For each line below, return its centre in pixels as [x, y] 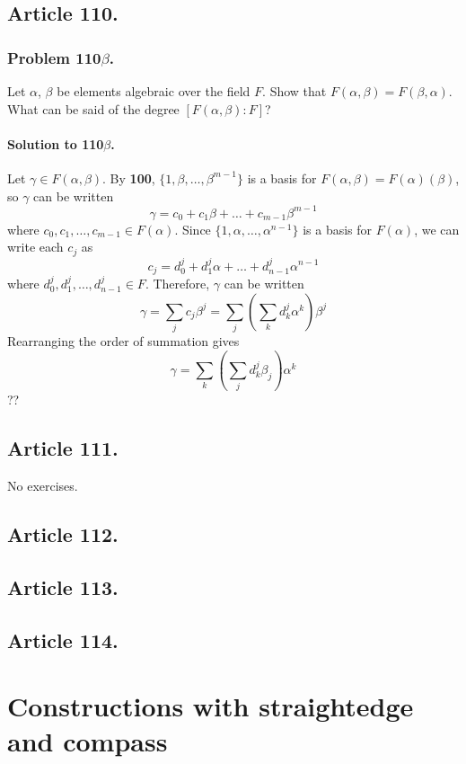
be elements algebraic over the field [154, 91]
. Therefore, [177, 283]
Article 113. [63, 586]
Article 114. [63, 640]
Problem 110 [54, 57]
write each [35, 247]
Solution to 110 [56, 143]
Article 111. [63, 448]
